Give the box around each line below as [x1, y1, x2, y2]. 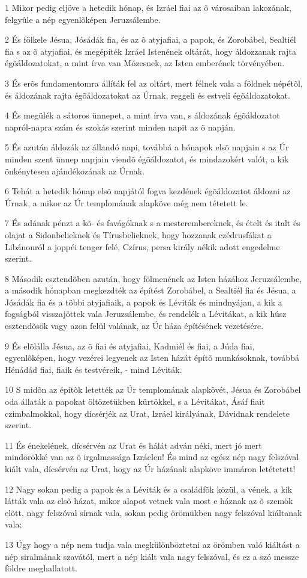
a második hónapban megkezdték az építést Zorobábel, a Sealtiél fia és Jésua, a [5, 284, 296, 297]
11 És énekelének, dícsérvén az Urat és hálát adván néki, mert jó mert [5, 438, 262, 451]
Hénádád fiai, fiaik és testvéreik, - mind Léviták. [5, 363, 182, 375]
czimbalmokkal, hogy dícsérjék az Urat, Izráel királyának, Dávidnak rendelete [5, 407, 290, 419]
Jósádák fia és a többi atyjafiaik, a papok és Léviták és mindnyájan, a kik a [5, 295, 282, 308]
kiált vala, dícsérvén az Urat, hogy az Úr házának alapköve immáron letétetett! [5, 463, 296, 475]
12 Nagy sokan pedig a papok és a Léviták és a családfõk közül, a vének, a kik [5, 482, 293, 495]
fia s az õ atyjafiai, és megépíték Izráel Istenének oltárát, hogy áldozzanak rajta [5, 45, 297, 57]
